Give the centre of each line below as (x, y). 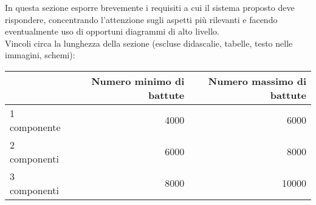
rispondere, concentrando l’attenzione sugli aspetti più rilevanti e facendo (141, 19)
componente (35, 127)
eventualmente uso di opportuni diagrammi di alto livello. (112, 31)
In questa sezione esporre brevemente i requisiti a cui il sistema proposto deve (150, 7)
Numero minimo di (138, 81)
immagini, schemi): (40, 55)
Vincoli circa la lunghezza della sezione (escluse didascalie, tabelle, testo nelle (149, 43)
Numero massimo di (257, 81)
